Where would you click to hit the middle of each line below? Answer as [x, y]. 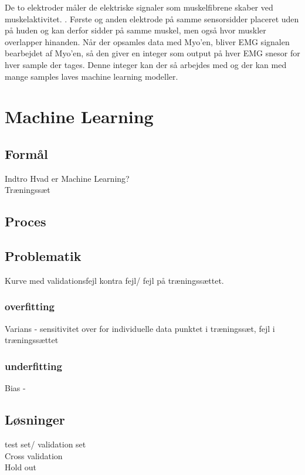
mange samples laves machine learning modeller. [91, 76]
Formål [26, 153]
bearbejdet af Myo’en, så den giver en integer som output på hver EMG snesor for [152, 53]
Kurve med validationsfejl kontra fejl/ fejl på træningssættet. [114, 280]
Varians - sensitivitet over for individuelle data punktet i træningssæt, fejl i [140, 328]
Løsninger [35, 420]
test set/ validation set [45, 444]
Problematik [43, 256]
